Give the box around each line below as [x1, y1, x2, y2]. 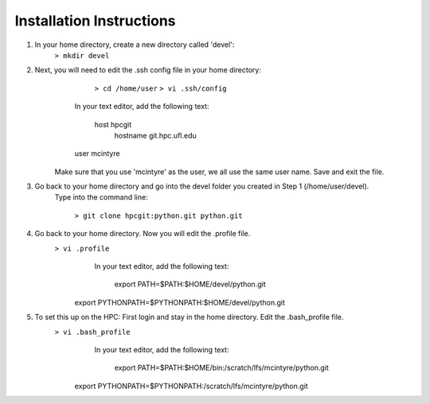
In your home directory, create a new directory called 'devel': [34, 40, 235, 49]
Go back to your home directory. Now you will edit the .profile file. [34, 229, 251, 239]
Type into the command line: [54, 192, 148, 202]
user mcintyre [74, 149, 120, 158]
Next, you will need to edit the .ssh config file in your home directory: [34, 65, 262, 75]
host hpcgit [94, 119, 131, 129]
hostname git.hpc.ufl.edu [114, 130, 197, 140]
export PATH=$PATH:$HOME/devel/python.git [114, 279, 266, 289]
